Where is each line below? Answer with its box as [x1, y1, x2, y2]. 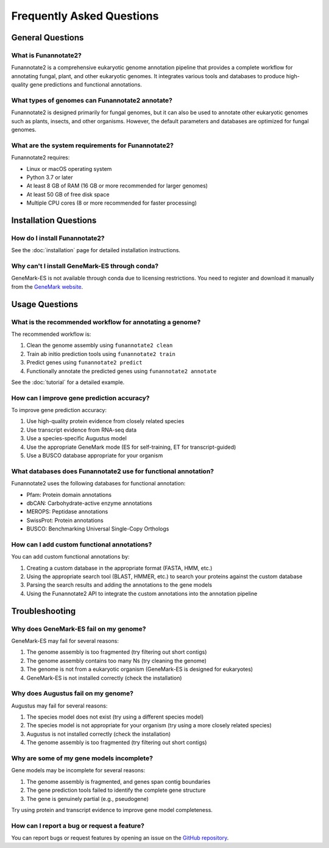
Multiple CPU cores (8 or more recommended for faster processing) [26, 199, 197, 207]
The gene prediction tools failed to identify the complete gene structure [26, 786, 207, 794]
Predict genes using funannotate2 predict [26, 359, 143, 366]
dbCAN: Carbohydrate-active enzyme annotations [26, 499, 152, 507]
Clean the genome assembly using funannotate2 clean [26, 342, 173, 349]
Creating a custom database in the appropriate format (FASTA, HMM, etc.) [26, 564, 213, 571]
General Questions [11, 32, 84, 43]
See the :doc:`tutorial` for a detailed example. [11, 379, 125, 386]
